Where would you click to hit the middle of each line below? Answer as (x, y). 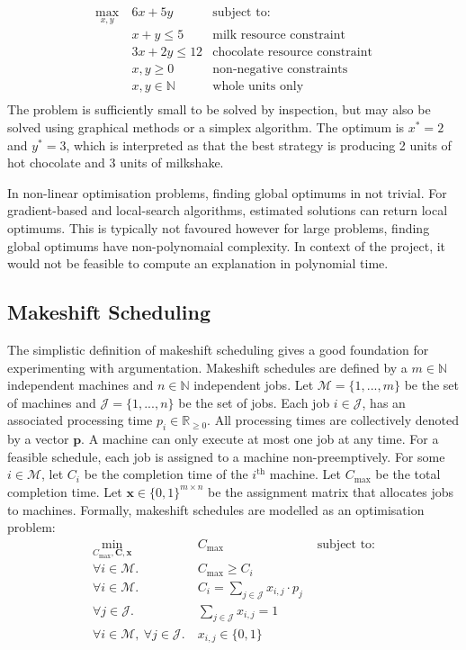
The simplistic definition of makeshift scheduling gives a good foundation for (218, 349)
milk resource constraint (279, 36)
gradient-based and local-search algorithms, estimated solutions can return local (228, 210)
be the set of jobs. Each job (254, 402)
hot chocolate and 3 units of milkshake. (116, 162)
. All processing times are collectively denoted (333, 420)
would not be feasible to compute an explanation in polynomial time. (198, 263)
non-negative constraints (280, 70)
